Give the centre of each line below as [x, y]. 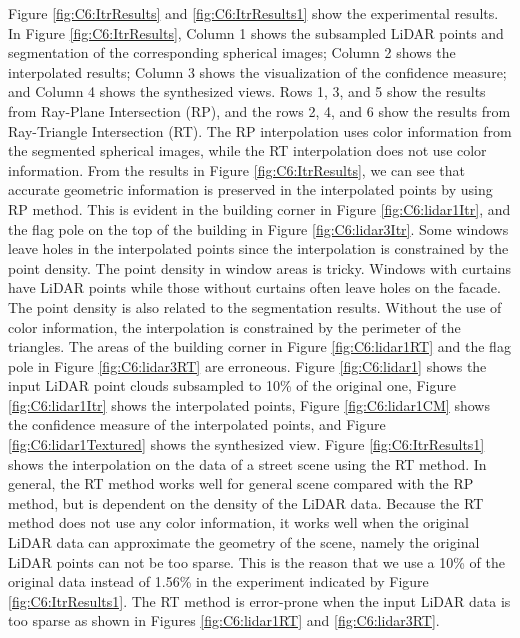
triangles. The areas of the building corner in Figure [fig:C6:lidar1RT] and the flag [259, 346]
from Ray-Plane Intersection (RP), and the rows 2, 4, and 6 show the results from [259, 110]
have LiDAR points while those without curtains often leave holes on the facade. [254, 287]
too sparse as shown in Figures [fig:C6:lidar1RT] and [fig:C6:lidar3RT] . [224, 620]
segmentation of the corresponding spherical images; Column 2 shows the [232, 52]
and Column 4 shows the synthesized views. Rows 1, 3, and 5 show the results [247, 91]
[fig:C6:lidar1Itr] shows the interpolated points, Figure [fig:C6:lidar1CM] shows [249, 404]
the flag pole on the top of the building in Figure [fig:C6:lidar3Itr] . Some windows [258, 228]
